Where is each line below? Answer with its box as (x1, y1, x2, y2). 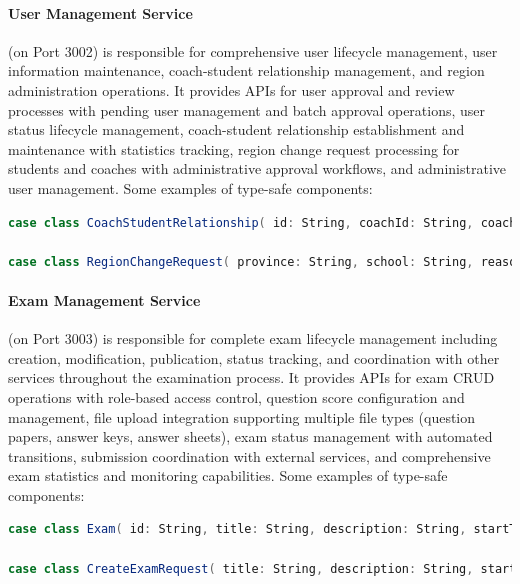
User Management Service (8, 2, 193, 23)
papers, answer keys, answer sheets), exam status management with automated (8, 426, 493, 447)
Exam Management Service (8, 289, 201, 310)
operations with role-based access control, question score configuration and (8, 386, 465, 407)
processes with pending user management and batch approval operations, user (8, 99, 486, 120)
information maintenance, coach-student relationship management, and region (8, 60, 485, 81)
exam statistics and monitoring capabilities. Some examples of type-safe (8, 465, 448, 486)
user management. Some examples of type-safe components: (8, 177, 373, 198)
